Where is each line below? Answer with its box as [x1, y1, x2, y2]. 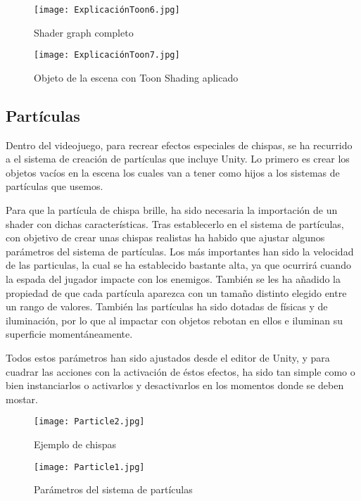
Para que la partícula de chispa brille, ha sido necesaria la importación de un [6, 203, 338, 217]
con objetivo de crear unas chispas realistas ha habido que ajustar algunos [6, 230, 325, 245]
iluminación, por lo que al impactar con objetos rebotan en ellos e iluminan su [6, 312, 343, 327]
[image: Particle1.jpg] [34, 462, 145, 472]
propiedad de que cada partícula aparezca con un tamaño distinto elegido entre [6, 285, 347, 300]
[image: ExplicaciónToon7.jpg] [34, 50, 180, 61]
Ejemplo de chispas [34, 437, 117, 452]
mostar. [6, 391, 39, 406]
